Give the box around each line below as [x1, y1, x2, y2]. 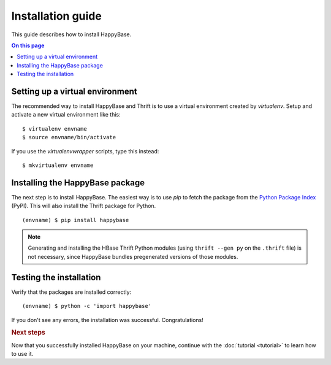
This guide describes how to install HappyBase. [11, 31, 132, 38]
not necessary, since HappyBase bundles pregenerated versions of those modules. [28, 253, 238, 260]
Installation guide [11, 9, 102, 23]
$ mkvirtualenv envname [22, 161, 94, 169]
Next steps [11, 328, 45, 337]
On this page [11, 42, 45, 49]
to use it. [11, 350, 34, 357]
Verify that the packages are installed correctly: [11, 288, 132, 296]
